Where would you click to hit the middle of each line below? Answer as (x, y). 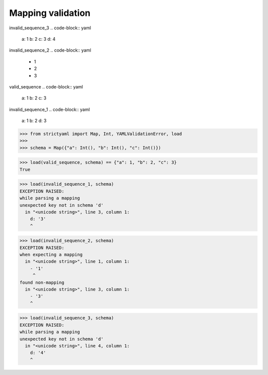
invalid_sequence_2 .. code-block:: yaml (50, 50)
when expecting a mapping (51, 255)
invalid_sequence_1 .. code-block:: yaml (50, 109)
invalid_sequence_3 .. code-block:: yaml (50, 28)
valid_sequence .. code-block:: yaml (46, 86)
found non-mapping (42, 282)
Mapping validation (50, 13)
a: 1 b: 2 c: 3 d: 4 (38, 39)
